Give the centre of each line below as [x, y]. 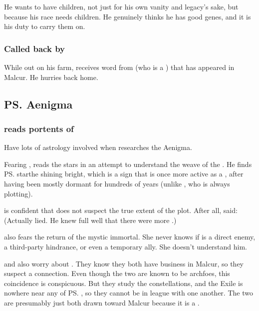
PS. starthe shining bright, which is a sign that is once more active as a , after [124, 174]
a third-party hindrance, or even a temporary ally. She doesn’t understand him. [126, 246]
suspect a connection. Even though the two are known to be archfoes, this [117, 273]
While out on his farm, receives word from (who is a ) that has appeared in [119, 67]
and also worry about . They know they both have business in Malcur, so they [124, 263]
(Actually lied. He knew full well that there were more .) [90, 220]
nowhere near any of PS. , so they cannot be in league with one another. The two [129, 293]
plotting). [18, 193]
